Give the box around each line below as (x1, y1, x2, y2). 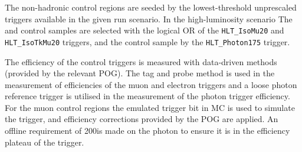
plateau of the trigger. (5, 136, 84, 148)
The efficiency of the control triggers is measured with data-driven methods (5, 55, 277, 67)
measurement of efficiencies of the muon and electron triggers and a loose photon (5, 78, 297, 90)
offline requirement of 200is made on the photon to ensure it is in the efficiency (5, 124, 290, 137)
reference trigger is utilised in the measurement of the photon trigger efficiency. (5, 90, 290, 102)
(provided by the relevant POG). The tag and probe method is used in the (5, 67, 275, 79)
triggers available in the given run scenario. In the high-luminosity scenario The (5, 12, 293, 25)
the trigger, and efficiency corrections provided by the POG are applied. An (5, 113, 278, 125)
